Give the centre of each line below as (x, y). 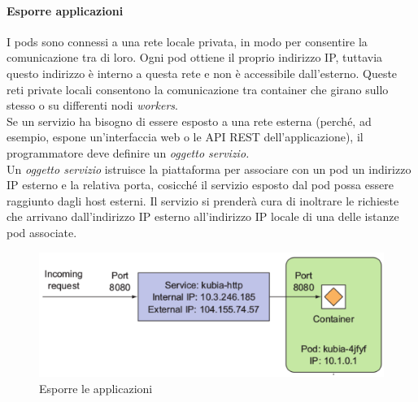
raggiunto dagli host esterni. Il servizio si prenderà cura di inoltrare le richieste (203, 200)
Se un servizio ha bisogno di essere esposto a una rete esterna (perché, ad (189, 121)
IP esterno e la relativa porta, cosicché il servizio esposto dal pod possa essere (200, 185)
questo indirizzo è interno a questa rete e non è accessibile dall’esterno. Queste (202, 73)
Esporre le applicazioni (96, 388)
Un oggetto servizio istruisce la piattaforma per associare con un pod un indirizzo (209, 169)
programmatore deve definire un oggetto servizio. (128, 152)
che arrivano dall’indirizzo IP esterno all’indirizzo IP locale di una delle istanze (203, 216)
